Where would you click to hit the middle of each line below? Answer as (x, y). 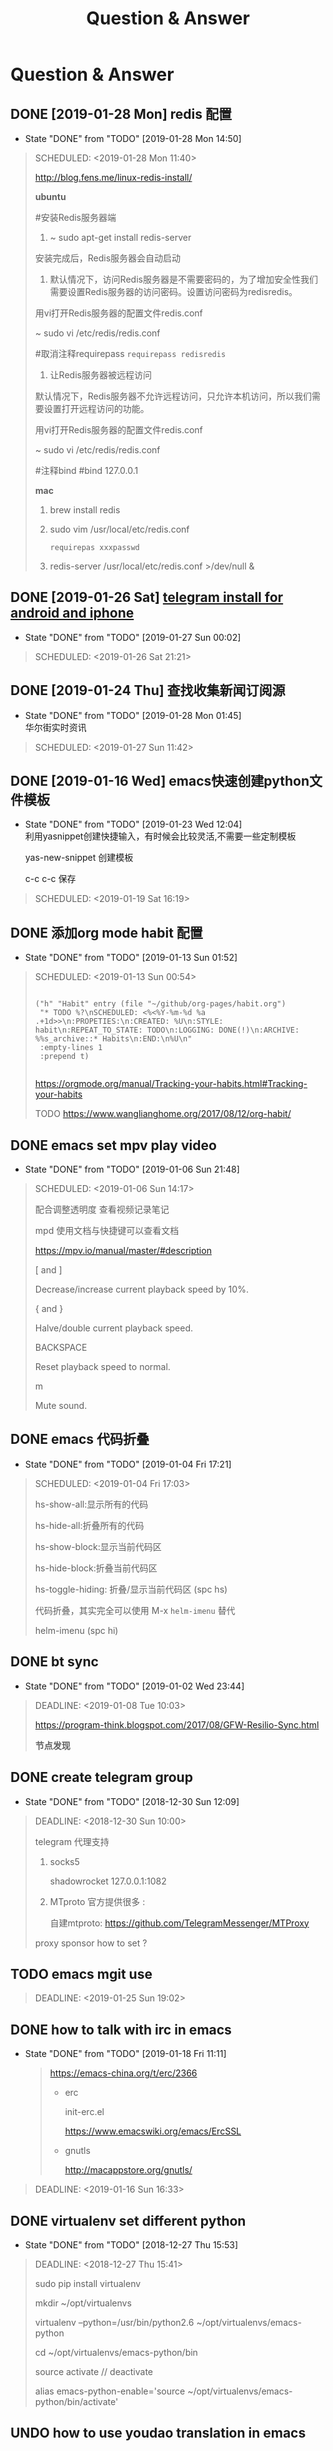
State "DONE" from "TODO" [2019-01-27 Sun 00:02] (133, 637)
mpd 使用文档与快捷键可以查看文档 (107, 1231)
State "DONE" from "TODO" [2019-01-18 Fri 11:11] (125, 2054)
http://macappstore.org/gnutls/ (128, 2170)
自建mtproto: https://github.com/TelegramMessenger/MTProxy (179, 1923)
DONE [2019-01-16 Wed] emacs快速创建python (160, 781)
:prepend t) (64, 1057)
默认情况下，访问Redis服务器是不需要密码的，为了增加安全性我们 (183, 279)
